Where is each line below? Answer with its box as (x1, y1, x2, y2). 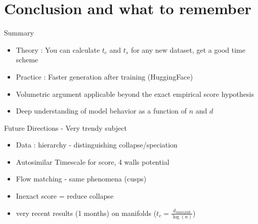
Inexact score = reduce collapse (16, 191, 114, 201)
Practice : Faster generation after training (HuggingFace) (16, 71, 193, 82)
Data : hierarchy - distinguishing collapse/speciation (16, 139, 178, 150)
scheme (16, 54, 38, 65)
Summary (4, 27, 34, 38)
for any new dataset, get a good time (131, 44, 245, 55)
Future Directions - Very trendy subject (4, 122, 127, 133)
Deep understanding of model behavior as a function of (16, 105, 187, 116)
